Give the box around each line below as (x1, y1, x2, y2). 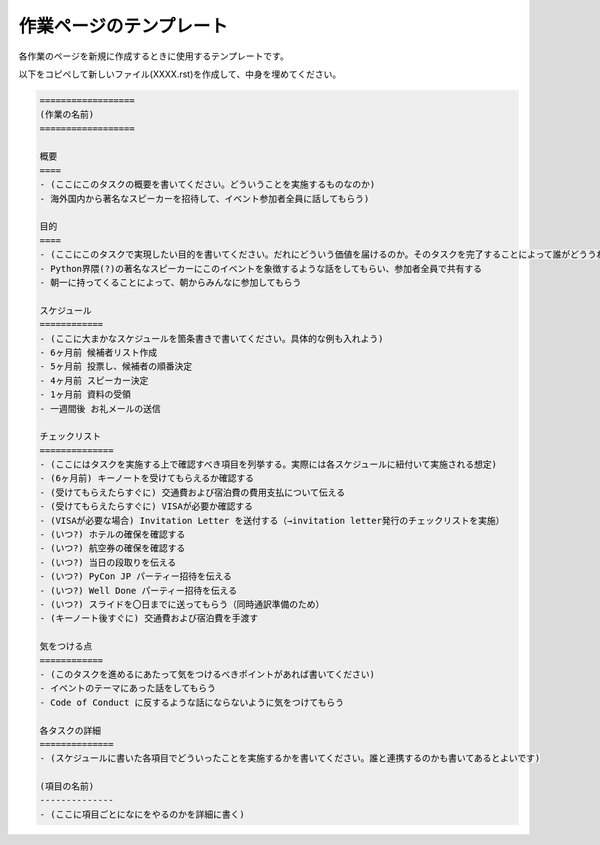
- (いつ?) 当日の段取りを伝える (39, 556, 177, 568)
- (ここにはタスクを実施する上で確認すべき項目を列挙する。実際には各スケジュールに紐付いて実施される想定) (39, 459, 497, 470)
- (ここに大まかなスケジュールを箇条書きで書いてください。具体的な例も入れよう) (39, 333, 384, 344)
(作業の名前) (39, 109, 95, 120)
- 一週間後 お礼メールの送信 (39, 403, 161, 414)
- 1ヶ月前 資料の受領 (39, 389, 132, 400)
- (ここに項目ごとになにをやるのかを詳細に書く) (39, 808, 245, 820)
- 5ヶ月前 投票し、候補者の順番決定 (39, 361, 193, 372)
